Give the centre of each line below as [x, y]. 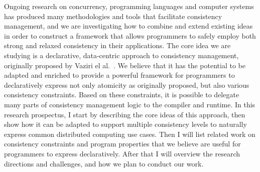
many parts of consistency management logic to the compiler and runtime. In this [130, 104]
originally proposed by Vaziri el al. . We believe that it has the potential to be [125, 65]
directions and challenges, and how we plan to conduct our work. [104, 163]
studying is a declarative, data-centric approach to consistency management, [121, 55]
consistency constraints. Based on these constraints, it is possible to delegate [122, 95]
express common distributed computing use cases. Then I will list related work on [130, 134]
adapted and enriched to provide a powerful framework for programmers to [119, 75]
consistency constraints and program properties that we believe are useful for [122, 144]
